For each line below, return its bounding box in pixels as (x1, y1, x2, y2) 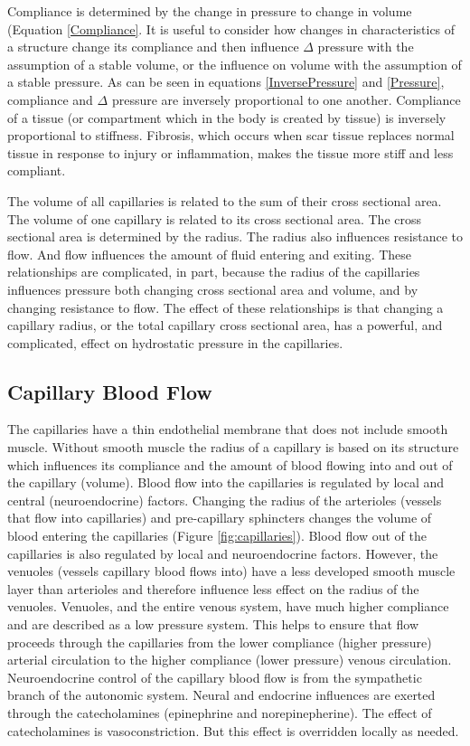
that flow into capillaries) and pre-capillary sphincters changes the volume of (7, 508, 432, 527)
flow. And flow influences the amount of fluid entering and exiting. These (7, 244, 412, 263)
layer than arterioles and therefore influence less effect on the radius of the (7, 579, 419, 598)
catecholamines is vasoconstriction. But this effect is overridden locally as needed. (7, 721, 459, 740)
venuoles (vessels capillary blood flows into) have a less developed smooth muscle (7, 562, 456, 581)
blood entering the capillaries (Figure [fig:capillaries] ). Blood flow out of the (7, 526, 427, 545)
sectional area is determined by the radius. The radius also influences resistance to (7, 227, 463, 246)
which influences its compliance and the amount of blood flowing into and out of (7, 455, 453, 474)
